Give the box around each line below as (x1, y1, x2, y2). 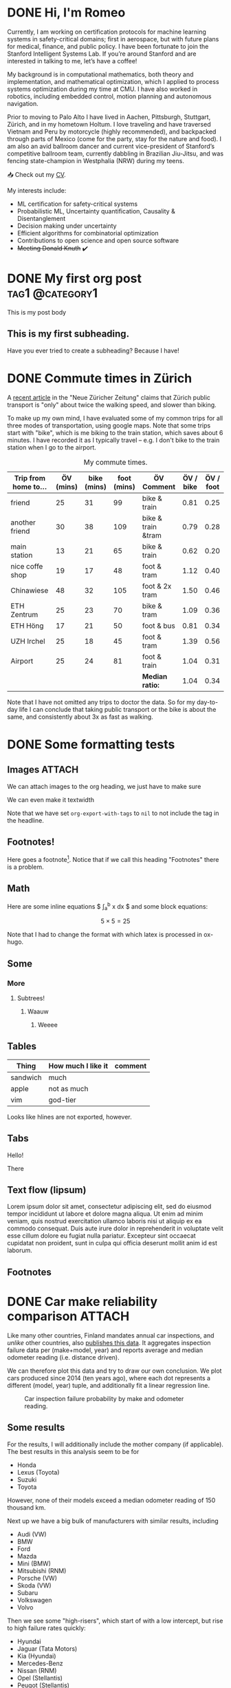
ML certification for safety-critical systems (16, 200, 138, 208)
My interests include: (7, 186, 67, 194)
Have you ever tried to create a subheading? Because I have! (7, 346, 180, 355)
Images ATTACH (7, 764, 79, 776)
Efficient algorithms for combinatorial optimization (16, 229, 159, 237)
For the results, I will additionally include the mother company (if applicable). (7, 1440, 223, 1448)
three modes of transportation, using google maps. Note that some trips (7, 421, 211, 430)
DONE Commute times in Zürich (7, 370, 192, 386)
